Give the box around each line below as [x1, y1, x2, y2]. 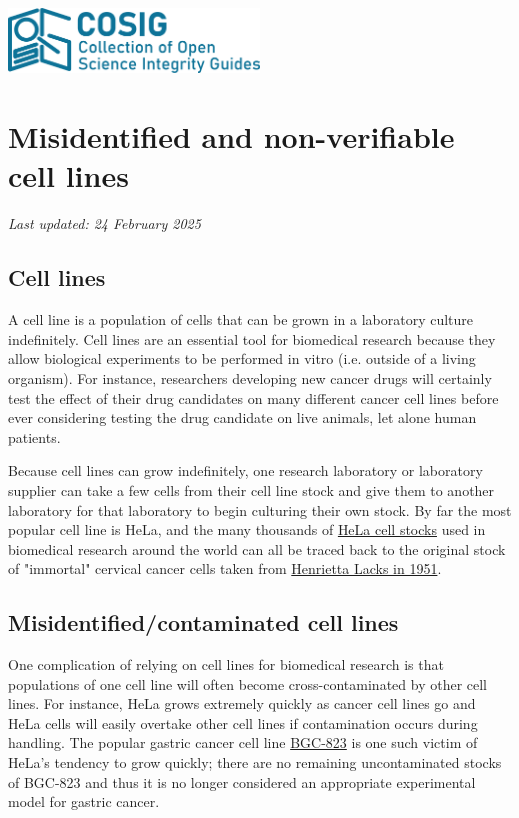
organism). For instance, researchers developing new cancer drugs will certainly [8, 367, 492, 388]
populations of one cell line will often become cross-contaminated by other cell [8, 673, 488, 694]
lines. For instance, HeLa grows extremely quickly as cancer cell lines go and [8, 693, 476, 714]
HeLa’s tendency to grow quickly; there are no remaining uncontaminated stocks [8, 752, 502, 773]
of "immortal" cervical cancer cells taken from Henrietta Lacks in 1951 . [8, 558, 442, 579]
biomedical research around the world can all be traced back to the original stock [8, 538, 506, 559]
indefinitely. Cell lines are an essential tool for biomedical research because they [8, 328, 496, 349]
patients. [8, 426, 61, 447]
